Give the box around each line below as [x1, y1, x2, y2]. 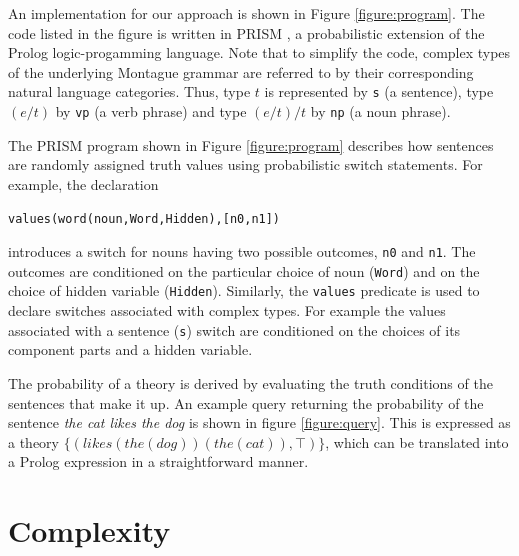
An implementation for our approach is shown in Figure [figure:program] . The [8, 3, 485, 23]
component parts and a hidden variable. [8, 339, 253, 360]
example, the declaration [8, 173, 159, 194]
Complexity [8, 510, 171, 551]
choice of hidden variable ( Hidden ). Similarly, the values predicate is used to [8, 280, 480, 301]
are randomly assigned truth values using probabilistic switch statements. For [8, 154, 483, 175]
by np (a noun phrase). [310, 101, 451, 122]
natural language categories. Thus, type [8, 81, 251, 102]
